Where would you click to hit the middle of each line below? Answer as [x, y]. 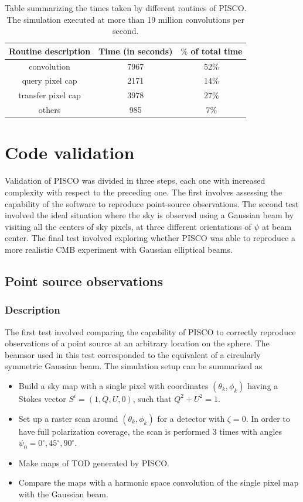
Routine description [50, 51]
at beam [277, 226]
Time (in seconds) [136, 51]
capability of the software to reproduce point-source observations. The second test [152, 203]
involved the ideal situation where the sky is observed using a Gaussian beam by [149, 215]
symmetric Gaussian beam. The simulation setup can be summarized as [134, 366]
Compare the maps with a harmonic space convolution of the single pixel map [159, 482]
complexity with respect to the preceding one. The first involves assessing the [144, 192]
